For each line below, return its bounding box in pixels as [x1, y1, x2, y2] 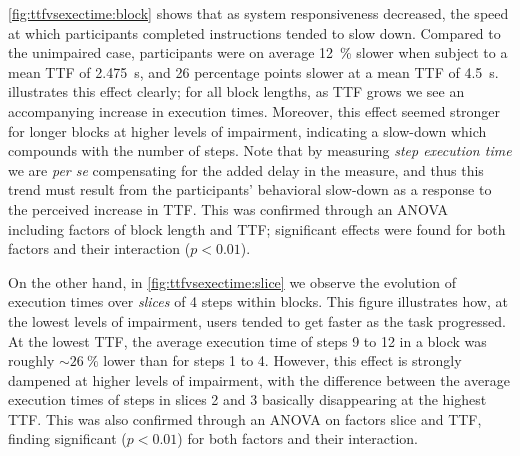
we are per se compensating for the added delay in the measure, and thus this [8, 159, 484, 180]
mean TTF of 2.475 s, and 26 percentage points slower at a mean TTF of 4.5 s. [8, 61, 499, 82]
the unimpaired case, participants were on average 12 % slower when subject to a [8, 42, 508, 63]
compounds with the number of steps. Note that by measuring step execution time [8, 140, 512, 161]
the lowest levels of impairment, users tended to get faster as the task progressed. [8, 310, 506, 331]
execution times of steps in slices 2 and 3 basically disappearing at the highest [8, 389, 487, 410]
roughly [8, 350, 55, 371]
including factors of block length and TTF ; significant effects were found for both [8, 218, 506, 239]
